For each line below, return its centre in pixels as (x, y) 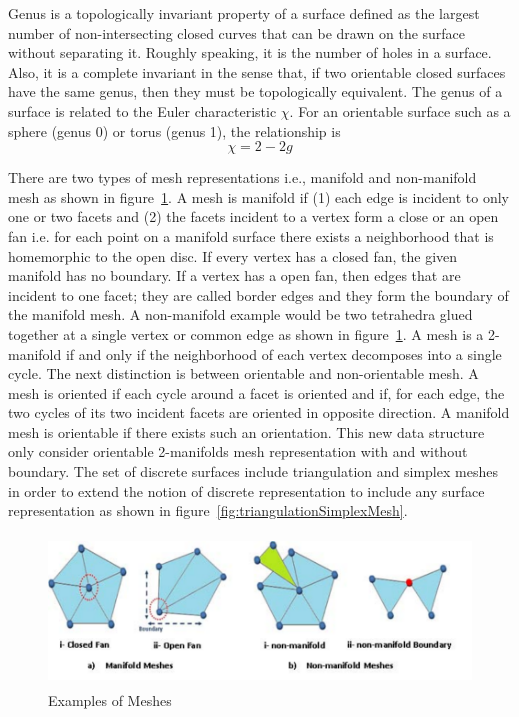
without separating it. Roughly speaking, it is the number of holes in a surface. (250, 52)
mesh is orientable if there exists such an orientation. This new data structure (246, 431)
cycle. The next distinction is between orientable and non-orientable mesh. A (243, 373)
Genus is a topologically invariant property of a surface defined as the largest (244, 13)
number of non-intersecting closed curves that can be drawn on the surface (237, 32)
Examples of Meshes (110, 699)
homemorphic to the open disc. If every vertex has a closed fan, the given (233, 255)
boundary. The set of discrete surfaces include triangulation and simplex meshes (253, 471)
